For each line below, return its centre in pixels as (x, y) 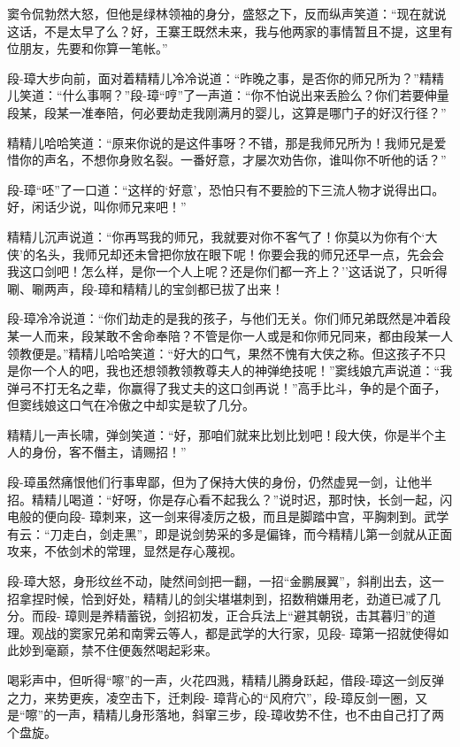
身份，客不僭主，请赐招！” (109, 452)
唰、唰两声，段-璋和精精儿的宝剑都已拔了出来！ (146, 288)
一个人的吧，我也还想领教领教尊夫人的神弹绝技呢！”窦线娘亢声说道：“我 (242, 370)
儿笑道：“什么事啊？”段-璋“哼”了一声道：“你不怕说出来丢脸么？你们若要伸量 (228, 95)
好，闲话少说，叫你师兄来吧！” (97, 207)
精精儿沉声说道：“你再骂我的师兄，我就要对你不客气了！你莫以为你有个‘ (216, 236)
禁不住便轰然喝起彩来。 (149, 650)
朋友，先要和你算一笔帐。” (93, 48)
